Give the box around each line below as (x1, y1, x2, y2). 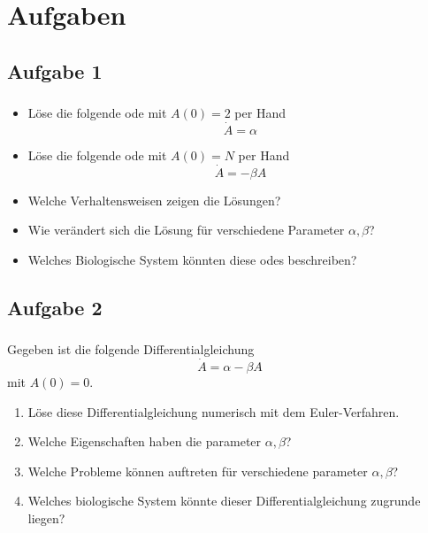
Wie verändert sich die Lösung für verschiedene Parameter (27, 220, 345, 239)
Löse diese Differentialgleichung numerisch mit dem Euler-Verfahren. (27, 402, 400, 421)
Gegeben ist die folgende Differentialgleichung (7, 340, 255, 359)
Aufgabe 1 (7, 57, 103, 84)
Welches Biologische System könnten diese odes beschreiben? (27, 250, 357, 268)
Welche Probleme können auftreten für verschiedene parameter (27, 461, 368, 480)
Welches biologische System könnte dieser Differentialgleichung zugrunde (27, 491, 421, 510)
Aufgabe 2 (7, 293, 103, 321)
